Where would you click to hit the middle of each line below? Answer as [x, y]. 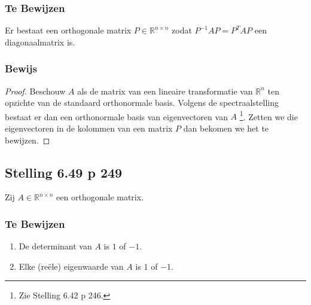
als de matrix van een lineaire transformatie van [165, 91]
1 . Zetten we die [269, 115]
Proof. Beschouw [35, 91]
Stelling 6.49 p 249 [64, 172]
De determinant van [55, 246]
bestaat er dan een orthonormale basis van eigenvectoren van [116, 116]
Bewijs [21, 68]
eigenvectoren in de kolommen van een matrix [89, 128]
